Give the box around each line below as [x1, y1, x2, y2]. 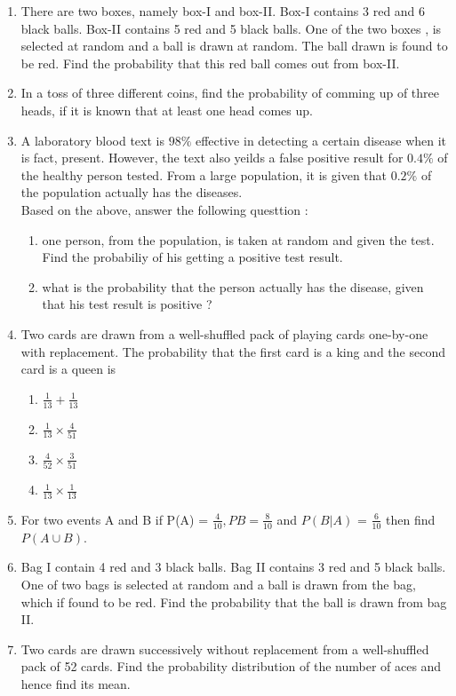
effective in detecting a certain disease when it [195, 130, 447, 149]
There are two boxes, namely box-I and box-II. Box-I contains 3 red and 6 [20, 2, 426, 20]
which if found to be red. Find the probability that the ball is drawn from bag [20, 592, 447, 611]
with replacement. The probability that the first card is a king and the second [20, 342, 445, 360]
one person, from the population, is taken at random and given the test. [42, 230, 435, 249]
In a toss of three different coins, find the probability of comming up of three [20, 83, 439, 102]
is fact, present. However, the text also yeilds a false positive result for [20, 148, 404, 167]
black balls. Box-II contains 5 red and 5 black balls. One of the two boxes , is [20, 19, 442, 37]
